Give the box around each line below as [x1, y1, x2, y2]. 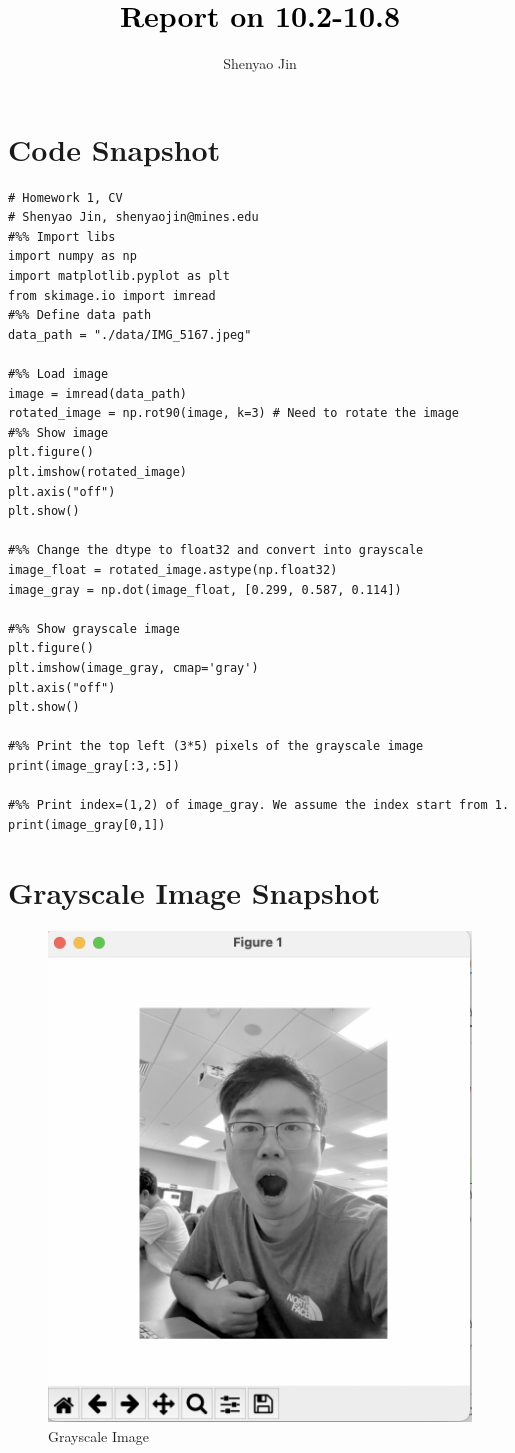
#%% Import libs [8, 229, 116, 244]
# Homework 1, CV [8, 190, 123, 205]
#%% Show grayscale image [8, 621, 180, 636]
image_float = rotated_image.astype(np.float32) [8, 562, 338, 577]
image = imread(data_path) [8, 386, 187, 401]
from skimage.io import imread [8, 288, 216, 303]
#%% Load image [8, 367, 109, 381]
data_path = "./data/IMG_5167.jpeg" [8, 327, 252, 342]
